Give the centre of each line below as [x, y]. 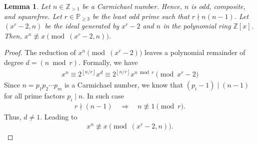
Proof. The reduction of [40, 52]
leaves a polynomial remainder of [195, 52]
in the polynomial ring [197, 26]
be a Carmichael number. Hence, [132, 6]
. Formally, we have [108, 62]
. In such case [103, 96]
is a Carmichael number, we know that [124, 85]
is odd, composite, [218, 6]
